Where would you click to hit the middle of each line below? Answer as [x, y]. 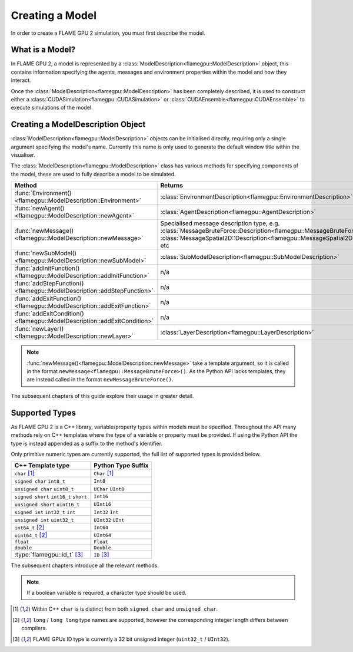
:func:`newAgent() [39, 208]
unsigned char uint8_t [44, 489]
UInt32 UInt [109, 520]
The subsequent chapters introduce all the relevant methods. [85, 565]
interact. [21, 80]
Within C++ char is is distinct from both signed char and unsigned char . [124, 609]
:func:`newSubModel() [45, 253]
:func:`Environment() [43, 193]
